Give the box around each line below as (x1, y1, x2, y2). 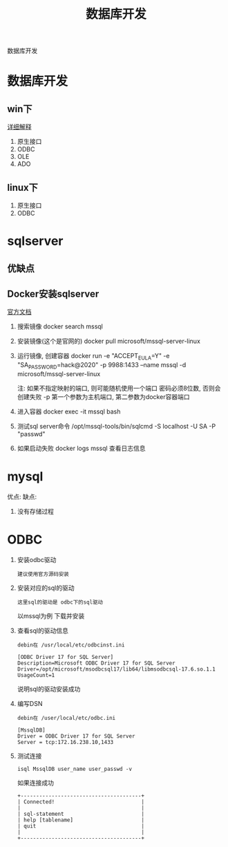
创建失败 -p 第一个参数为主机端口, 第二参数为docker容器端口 (17, 392, 190, 401)
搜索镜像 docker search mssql (17, 322, 104, 331)
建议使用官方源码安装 (17, 570, 69, 577)
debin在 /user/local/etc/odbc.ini (17, 714, 116, 721)
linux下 (7, 181, 38, 194)
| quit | (17, 822, 145, 830)
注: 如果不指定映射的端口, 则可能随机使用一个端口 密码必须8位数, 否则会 (17, 384, 221, 392)
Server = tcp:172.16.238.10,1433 (17, 738, 114, 745)
